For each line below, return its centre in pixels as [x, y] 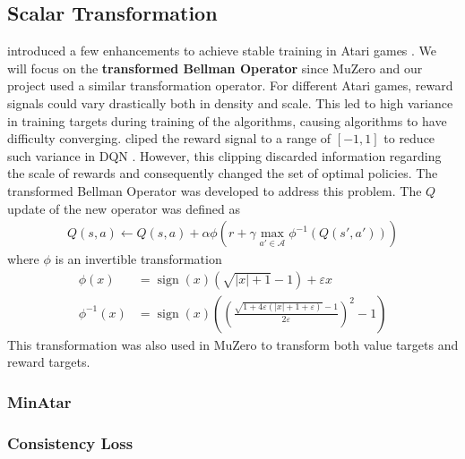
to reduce [409, 138]
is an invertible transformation [138, 259]
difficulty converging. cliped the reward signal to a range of [169, 138]
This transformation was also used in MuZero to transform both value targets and [233, 344]
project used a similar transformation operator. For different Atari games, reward [230, 85]
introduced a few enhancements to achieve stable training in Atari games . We [222, 51]
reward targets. [49, 362]
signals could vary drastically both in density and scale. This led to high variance [230, 102]
